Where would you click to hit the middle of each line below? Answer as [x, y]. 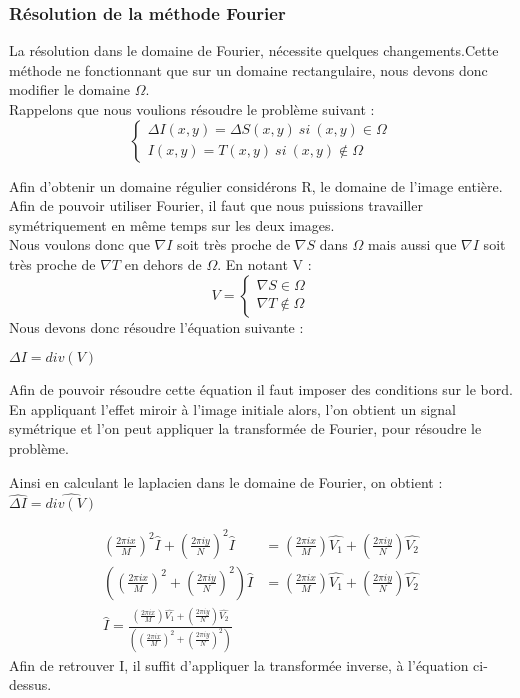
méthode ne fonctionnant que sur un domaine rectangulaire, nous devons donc [248, 69]
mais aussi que [412, 244]
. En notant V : [264, 263]
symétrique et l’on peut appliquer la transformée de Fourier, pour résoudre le [245, 428]
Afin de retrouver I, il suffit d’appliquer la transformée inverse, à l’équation [239, 664]
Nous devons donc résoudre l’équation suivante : [156, 326]
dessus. [30, 684]
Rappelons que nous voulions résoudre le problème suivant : [192, 109]
